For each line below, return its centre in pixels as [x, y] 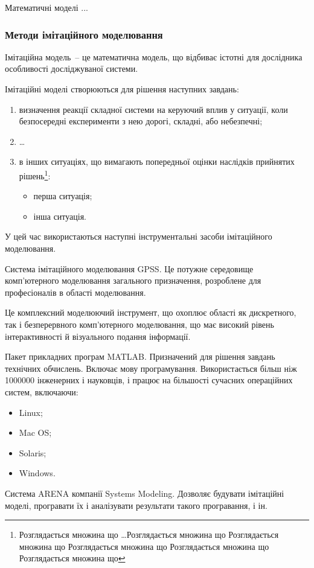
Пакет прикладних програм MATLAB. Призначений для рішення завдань [140, 356]
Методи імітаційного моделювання [84, 34]
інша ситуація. [60, 216]
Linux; [31, 412]
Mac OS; [35, 432]
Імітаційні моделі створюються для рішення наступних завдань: [122, 89]
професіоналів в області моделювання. [75, 292]
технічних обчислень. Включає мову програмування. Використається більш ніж [151, 368]
